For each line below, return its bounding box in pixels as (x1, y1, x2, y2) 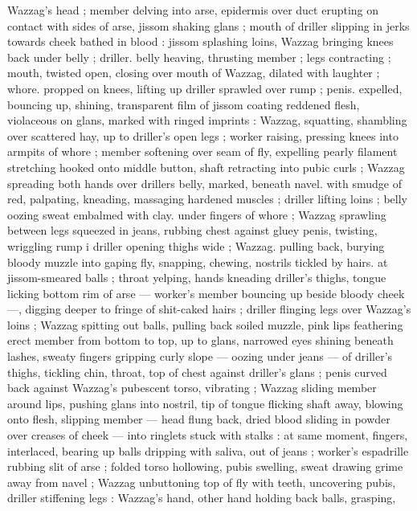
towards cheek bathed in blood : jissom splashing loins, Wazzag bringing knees (7, 33, 394, 50)
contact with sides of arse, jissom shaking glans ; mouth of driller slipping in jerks (7, 17, 410, 34)
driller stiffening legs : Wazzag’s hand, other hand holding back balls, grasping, (7, 489, 396, 506)
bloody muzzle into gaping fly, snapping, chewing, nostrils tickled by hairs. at (7, 253, 388, 270)
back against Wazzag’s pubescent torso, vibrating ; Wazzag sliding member (7, 379, 377, 396)
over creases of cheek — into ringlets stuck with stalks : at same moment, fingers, (7, 427, 408, 444)
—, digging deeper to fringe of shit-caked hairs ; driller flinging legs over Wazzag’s (7, 300, 411, 317)
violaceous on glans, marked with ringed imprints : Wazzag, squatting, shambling (7, 112, 407, 129)
